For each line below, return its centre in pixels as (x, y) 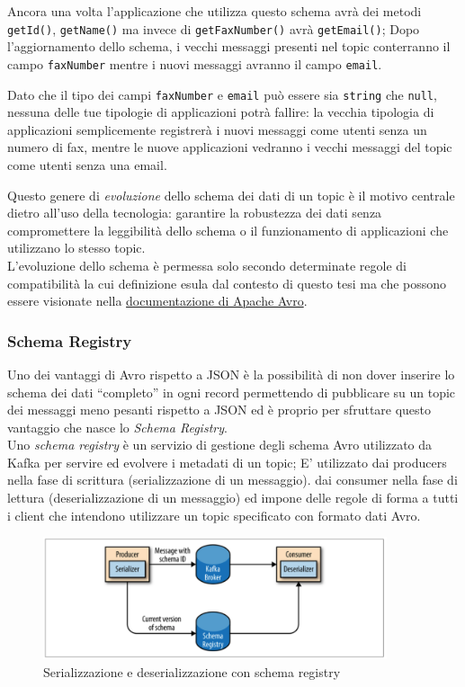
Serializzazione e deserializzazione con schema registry (192, 671)
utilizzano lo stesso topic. (76, 248)
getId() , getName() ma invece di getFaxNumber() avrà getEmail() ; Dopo (214, 28)
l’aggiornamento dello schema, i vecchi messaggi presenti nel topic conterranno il (229, 46)
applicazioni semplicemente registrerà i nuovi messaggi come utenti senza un (217, 129)
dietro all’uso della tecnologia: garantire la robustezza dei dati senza (195, 213)
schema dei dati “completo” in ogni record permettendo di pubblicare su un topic (232, 392)
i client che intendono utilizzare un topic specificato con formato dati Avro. (214, 515)
